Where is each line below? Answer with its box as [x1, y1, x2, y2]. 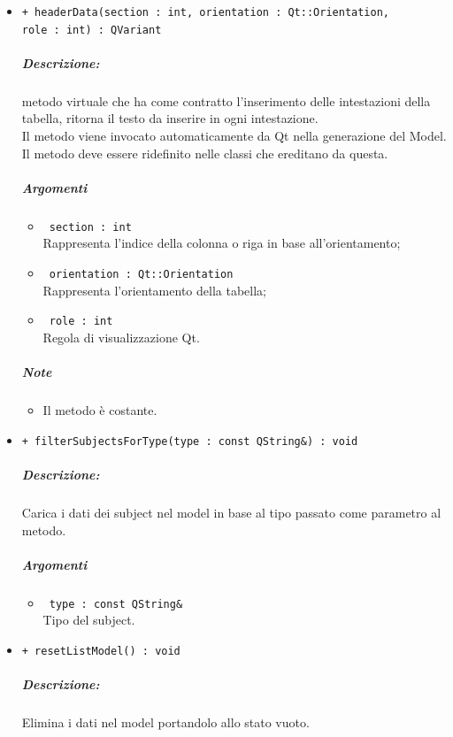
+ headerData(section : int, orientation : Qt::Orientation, [21, 6, 390, 19]
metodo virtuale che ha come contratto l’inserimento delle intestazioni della [21, 91, 431, 110]
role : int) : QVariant [21, 23, 162, 36]
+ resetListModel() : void [21, 644, 180, 657]
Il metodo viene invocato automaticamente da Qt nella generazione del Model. [21, 127, 447, 145]
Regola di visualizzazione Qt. [42, 327, 200, 346]
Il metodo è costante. [42, 401, 157, 419]
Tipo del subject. [42, 610, 135, 629]
